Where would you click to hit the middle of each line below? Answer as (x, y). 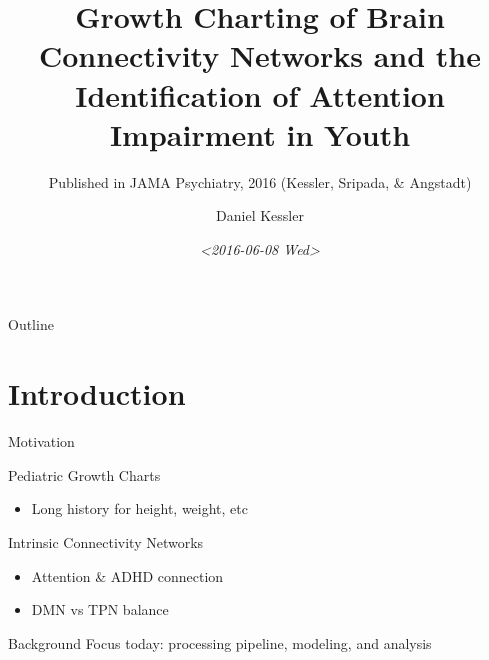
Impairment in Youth (260, 133)
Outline (31, 324)
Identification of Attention (260, 94)
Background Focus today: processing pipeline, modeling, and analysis (220, 642)
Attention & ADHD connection (127, 575)
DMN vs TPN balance (100, 609)
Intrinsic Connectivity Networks (106, 541)
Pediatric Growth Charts (84, 474)
